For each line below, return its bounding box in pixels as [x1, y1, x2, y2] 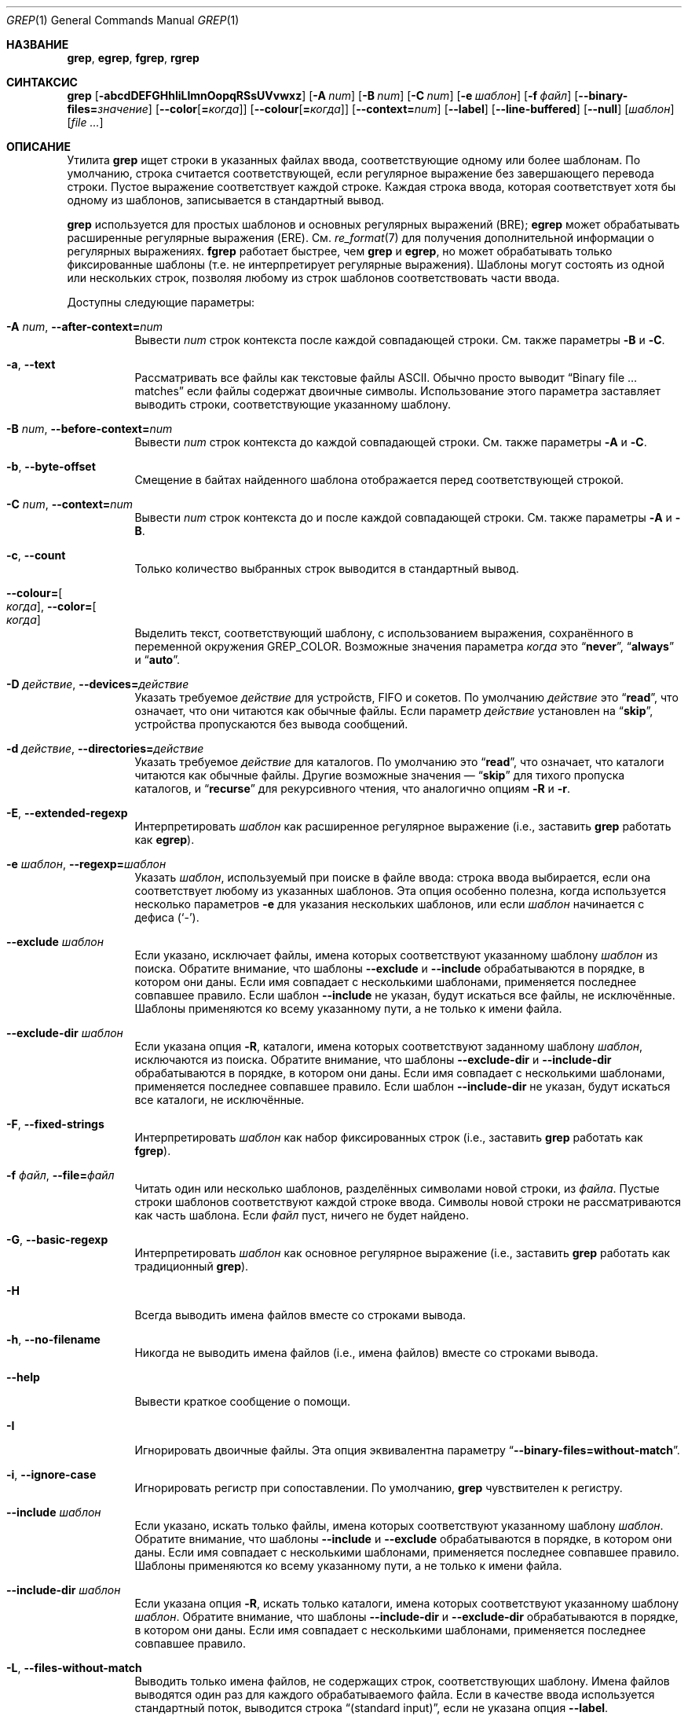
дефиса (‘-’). [134, 911, 199, 924]
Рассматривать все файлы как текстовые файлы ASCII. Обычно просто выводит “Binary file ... [134, 371, 638, 384]
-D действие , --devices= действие [6, 677, 189, 691]
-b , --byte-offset [6, 460, 96, 473]
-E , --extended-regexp [6, 806, 128, 819]
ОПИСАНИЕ [6, 140, 71, 153]
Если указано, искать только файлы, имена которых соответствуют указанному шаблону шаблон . [134, 1519, 664, 1532]
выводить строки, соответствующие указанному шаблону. [134, 398, 451, 411]
